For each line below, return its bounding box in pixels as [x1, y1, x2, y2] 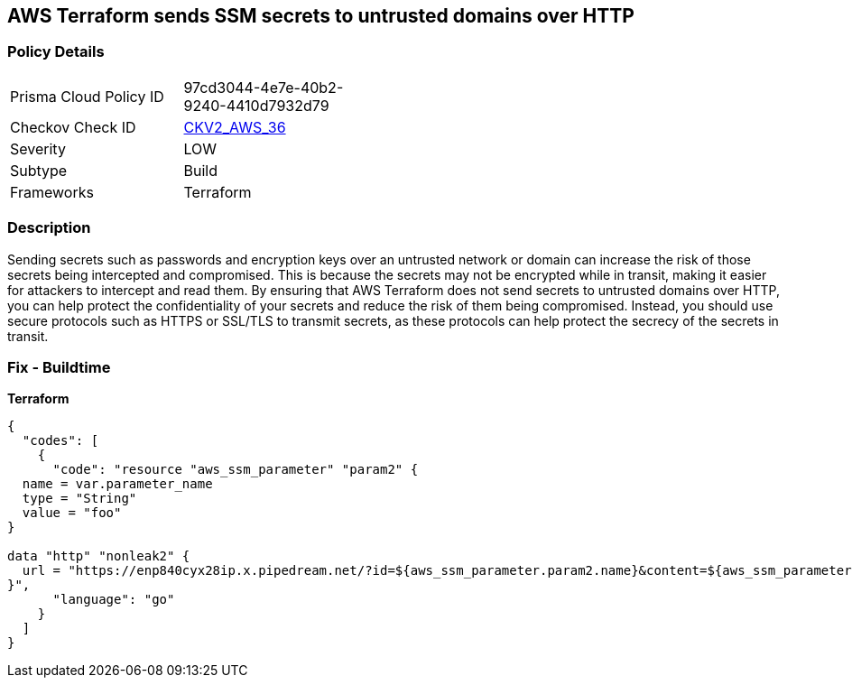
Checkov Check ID [10, 117, 136, 136]
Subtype [10, 161, 68, 180]
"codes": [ [22, 433, 99, 449]
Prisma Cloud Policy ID [10, 87, 164, 106]
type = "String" [22, 491, 137, 506]
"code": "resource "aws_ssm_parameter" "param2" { [52, 462, 419, 477]
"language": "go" [52, 592, 175, 607]
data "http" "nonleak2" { [7, 549, 190, 564]
